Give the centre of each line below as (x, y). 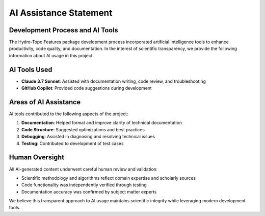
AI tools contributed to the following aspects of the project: (69, 114)
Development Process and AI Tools (64, 30)
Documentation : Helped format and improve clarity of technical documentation (102, 123)
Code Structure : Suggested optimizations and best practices (83, 129)
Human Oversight (37, 157)
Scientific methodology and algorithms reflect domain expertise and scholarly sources (108, 178)
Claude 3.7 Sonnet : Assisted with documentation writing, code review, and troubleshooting (114, 81)
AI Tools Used (31, 69)
